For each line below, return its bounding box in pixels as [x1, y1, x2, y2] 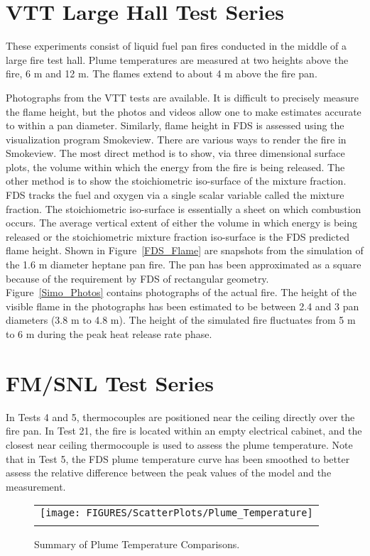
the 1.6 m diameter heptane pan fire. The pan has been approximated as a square [6, 257, 361, 272]
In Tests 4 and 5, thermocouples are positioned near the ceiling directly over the [6, 409, 355, 424]
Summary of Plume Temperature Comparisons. [34, 537, 240, 552]
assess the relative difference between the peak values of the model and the [6, 465, 332, 480]
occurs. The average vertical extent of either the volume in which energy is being [6, 215, 357, 230]
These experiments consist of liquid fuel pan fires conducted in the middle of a [6, 38, 347, 53]
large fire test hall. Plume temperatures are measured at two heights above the [6, 52, 349, 67]
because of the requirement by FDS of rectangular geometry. [6, 271, 269, 285]
